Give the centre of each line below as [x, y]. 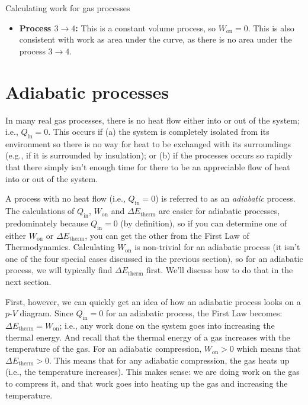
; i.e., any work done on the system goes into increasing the [167, 325]
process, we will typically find [59, 270]
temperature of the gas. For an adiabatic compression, [104, 349]
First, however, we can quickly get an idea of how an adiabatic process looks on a [153, 301]
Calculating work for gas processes [68, 8]
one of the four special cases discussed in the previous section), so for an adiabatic [154, 258]
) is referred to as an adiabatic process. [225, 198]
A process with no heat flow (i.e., [65, 198]
